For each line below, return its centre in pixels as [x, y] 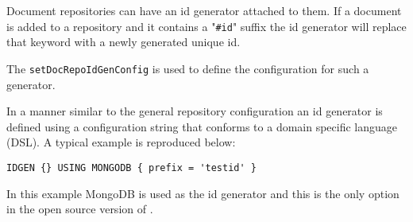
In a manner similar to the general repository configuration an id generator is [195, 111]
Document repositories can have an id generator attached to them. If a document [204, 10]
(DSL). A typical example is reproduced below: [121, 142]
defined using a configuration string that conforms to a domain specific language [202, 126]
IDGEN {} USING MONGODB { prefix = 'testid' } [131, 167]
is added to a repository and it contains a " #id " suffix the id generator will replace [206, 26]
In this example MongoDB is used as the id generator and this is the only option [203, 193]
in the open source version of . [80, 209]
